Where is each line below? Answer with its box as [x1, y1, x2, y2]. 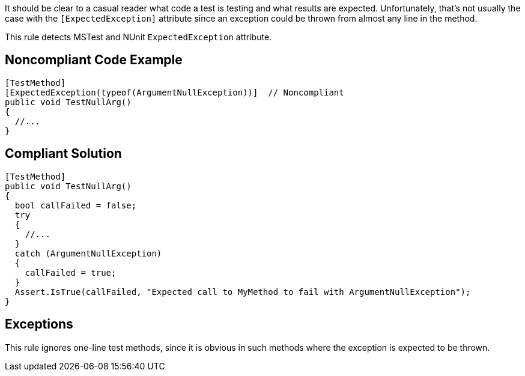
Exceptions [5, 317, 73, 332]
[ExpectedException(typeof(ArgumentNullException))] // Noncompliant [5, 87, 344, 97]
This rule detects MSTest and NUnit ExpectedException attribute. [5, 32, 272, 42]
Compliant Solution [5, 146, 122, 162]
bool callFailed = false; [14, 200, 137, 210]
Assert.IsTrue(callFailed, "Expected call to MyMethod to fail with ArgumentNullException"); [14, 287, 471, 297]
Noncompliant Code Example [5, 52, 183, 68]
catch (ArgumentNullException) [14, 248, 162, 258]
